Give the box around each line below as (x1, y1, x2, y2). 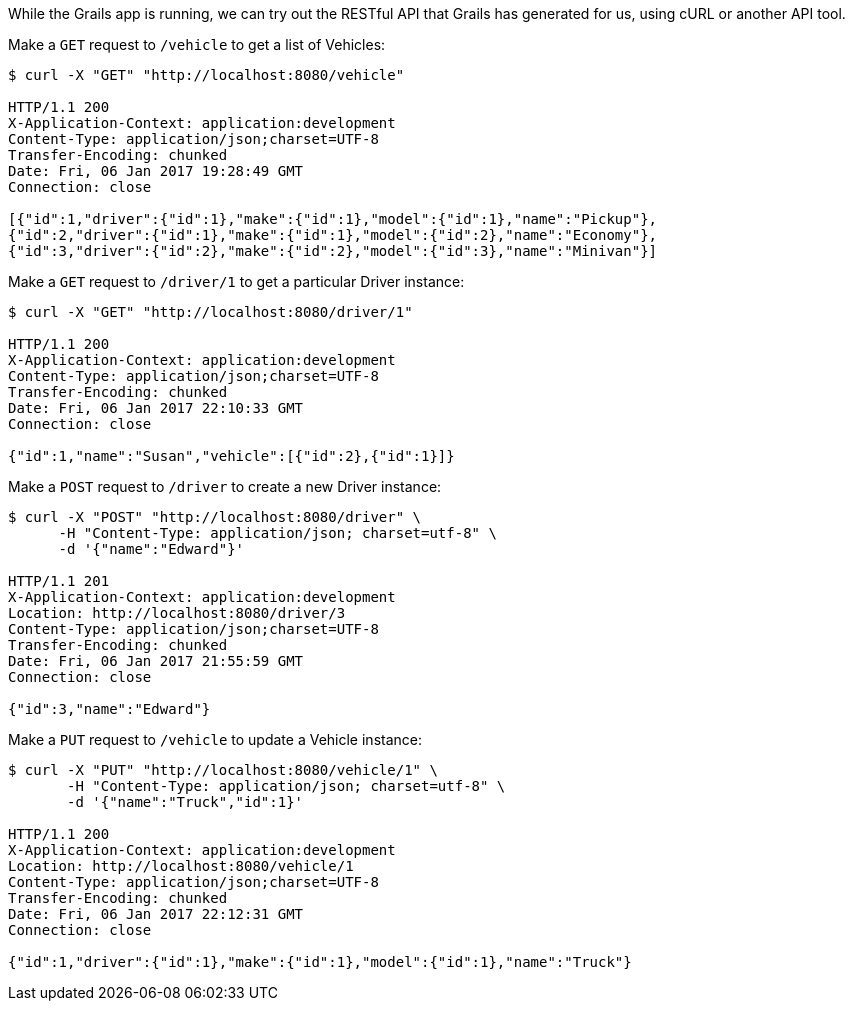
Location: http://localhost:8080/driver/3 (8, 605, 346, 621)
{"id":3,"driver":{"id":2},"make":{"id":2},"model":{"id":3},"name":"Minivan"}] (8, 243, 658, 259)
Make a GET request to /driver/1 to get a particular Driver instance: (8, 273, 465, 290)
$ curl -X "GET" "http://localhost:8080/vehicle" (8, 67, 405, 83)
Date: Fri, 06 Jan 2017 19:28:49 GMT (8, 163, 304, 179)
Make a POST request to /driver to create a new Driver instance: (8, 478, 442, 495)
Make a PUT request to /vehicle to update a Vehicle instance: (8, 731, 422, 748)
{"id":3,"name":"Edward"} (8, 701, 211, 717)
